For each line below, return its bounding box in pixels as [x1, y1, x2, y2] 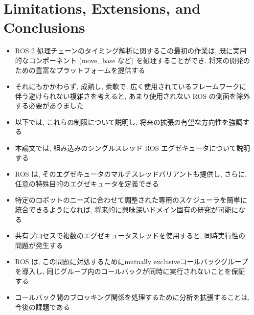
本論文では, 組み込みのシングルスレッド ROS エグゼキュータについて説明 [15, 143, 250, 153]
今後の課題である [15, 301, 70, 312]
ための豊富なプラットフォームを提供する [15, 65, 145, 75]
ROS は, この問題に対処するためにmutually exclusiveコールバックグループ [15, 256, 248, 267]
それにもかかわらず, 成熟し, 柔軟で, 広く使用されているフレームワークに [15, 81, 247, 91]
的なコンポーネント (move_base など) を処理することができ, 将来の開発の [15, 55, 250, 65]
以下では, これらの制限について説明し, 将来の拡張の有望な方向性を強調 [15, 116, 243, 127]
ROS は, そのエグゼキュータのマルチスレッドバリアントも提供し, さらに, [15, 169, 247, 179]
